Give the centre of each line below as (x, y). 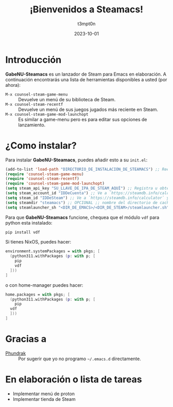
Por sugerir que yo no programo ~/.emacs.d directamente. (80, 359)
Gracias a (26, 339)
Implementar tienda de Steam (44, 399)
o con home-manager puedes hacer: (44, 285)
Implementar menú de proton (44, 394)
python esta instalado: (29, 223)
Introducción (33, 60)
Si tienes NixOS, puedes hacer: (38, 242)
